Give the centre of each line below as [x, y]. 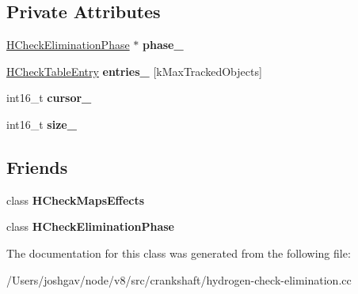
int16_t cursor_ [49, 98]
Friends [37, 166]
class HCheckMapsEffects [76, 200]
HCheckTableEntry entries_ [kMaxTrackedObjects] [134, 71]
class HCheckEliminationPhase [90, 226]
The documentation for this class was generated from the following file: [179, 253]
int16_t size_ [42, 124]
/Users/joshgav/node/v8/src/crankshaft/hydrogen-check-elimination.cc [179, 279]
